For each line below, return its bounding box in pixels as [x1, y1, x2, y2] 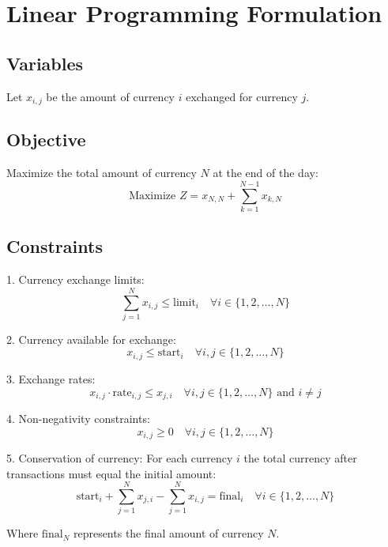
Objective [6, 127, 86, 152]
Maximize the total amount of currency [6, 164, 197, 181]
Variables [6, 51, 84, 75]
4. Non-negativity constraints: [6, 409, 150, 426]
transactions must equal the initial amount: [6, 465, 217, 481]
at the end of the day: [213, 164, 318, 181]
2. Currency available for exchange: [6, 330, 176, 347]
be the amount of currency [46, 88, 175, 104]
